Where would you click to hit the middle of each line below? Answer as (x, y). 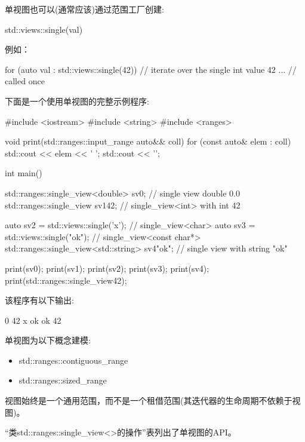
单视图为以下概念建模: (48, 340)
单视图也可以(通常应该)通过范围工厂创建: (84, 9)
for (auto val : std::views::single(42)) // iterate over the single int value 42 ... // (151, 69)
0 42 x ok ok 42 (33, 320)
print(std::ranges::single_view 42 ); (66, 280)
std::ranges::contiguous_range (73, 360)
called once (25, 81)
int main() (24, 173)
